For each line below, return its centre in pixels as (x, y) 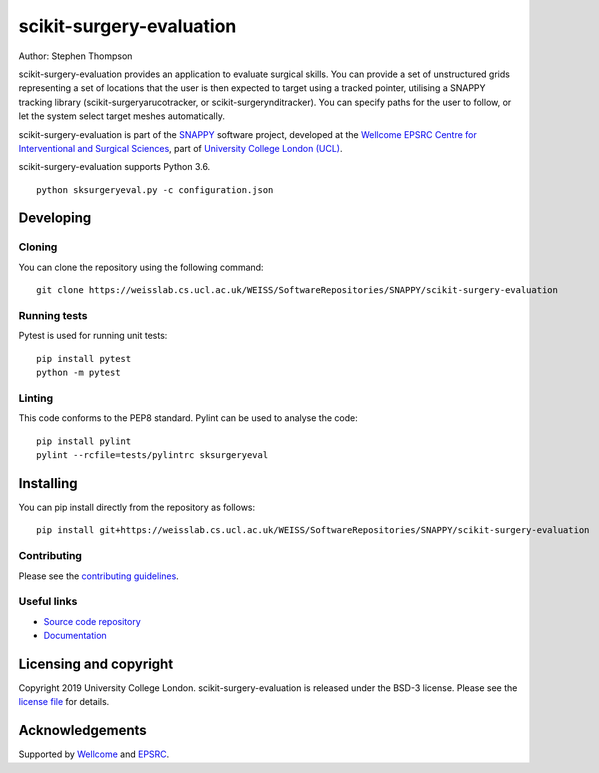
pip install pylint (84, 441)
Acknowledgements (82, 730)
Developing (55, 218)
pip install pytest (84, 358)
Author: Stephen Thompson (75, 56)
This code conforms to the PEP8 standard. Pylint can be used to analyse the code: (188, 418)
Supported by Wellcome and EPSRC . (94, 754)
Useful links (48, 602)
